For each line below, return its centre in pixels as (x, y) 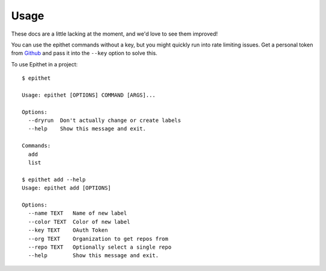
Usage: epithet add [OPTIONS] (67, 188)
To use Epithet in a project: (44, 64)
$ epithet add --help (54, 179)
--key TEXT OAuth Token (68, 230)
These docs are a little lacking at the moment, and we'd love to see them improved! (114, 34)
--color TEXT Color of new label (79, 222)
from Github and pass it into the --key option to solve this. (84, 53)
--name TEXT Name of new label (78, 213)
